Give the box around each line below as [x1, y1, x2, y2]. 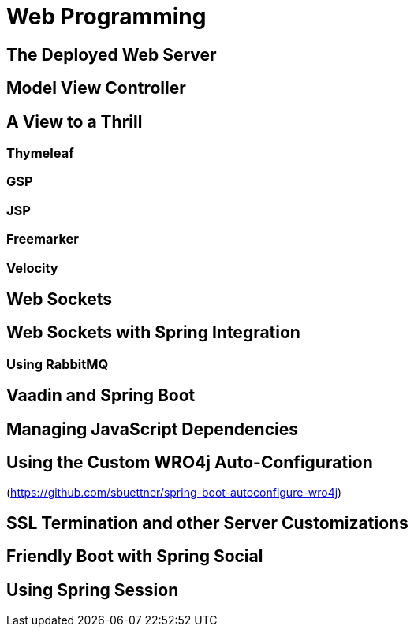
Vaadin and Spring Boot [6, 385, 196, 406]
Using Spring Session [6, 579, 179, 600]
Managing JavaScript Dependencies [6, 419, 298, 439]
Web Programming [6, 3, 207, 30]
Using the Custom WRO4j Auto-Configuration [6, 452, 373, 473]
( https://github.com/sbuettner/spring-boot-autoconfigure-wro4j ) [6, 486, 342, 500]
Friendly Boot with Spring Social [6, 546, 263, 567]
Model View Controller [6, 78, 186, 99]
